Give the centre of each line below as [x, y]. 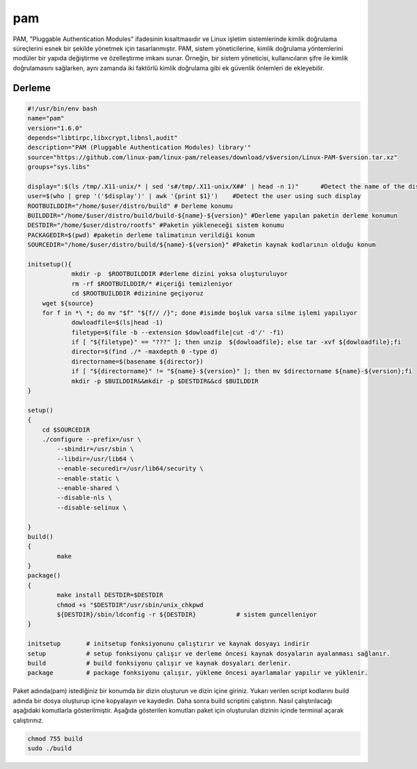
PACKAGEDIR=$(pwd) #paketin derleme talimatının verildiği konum [141, 235]
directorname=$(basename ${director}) [138, 361]
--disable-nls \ [84, 498]
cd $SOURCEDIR [66, 430]
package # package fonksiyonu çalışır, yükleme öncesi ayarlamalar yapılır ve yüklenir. [198, 673]
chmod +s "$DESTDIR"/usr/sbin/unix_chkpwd [130, 605]
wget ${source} [68, 303]
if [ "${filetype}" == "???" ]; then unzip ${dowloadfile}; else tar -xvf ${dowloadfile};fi [236, 342]
